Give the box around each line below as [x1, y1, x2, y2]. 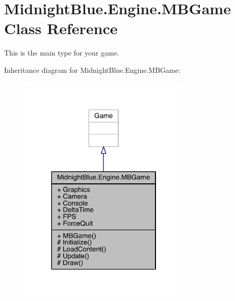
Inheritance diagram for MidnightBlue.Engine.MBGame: [4, 64, 180, 75]
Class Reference [4, 18, 118, 39]
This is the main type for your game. [4, 47, 119, 58]
